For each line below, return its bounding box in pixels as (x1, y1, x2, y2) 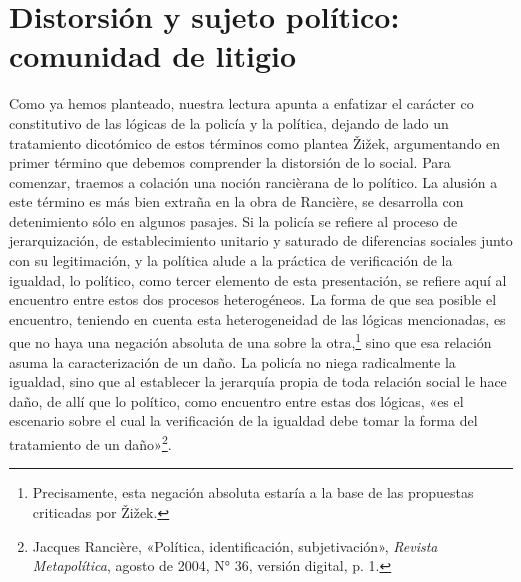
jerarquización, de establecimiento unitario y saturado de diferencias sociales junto (9, 230, 513, 251)
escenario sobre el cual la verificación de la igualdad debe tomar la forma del (9, 410, 478, 431)
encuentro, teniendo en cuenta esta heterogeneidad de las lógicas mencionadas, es (9, 308, 506, 329)
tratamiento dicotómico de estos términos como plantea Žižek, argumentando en (9, 132, 501, 153)
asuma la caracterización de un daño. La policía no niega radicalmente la (9, 351, 456, 372)
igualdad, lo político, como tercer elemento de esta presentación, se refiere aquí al (9, 269, 507, 290)
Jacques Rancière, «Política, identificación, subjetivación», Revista (32, 535, 438, 556)
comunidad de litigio (9, 35, 297, 76)
